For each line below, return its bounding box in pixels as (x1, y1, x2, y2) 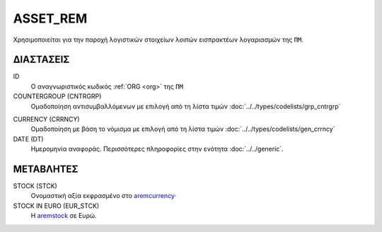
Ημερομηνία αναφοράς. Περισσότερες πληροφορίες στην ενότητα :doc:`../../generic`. (30, 145, 284, 153)
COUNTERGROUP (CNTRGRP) (13, 92, 102, 100)
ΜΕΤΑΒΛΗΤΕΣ (13, 163, 79, 175)
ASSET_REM (13, 11, 88, 26)
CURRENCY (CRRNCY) (13, 115, 81, 124)
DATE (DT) (13, 134, 44, 143)
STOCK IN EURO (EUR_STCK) (13, 202, 100, 210)
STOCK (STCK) (13, 182, 58, 190)
